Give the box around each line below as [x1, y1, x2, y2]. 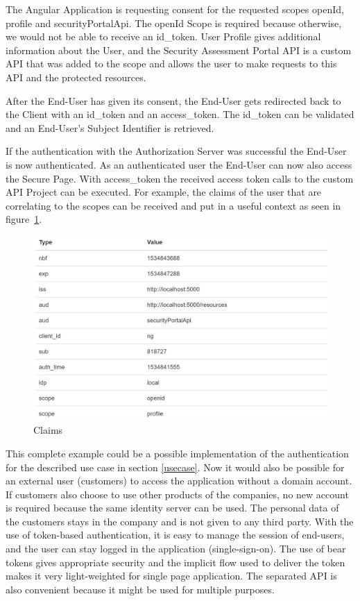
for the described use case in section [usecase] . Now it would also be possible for [6, 459, 345, 474]
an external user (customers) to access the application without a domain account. [6, 473, 352, 488]
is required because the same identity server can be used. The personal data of [6, 500, 339, 515]
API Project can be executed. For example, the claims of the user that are [6, 185, 322, 199]
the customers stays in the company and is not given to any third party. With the [6, 514, 354, 528]
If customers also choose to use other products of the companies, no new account [6, 486, 349, 501]
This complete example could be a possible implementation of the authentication [6, 446, 349, 460]
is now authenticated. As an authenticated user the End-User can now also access [6, 157, 352, 171]
